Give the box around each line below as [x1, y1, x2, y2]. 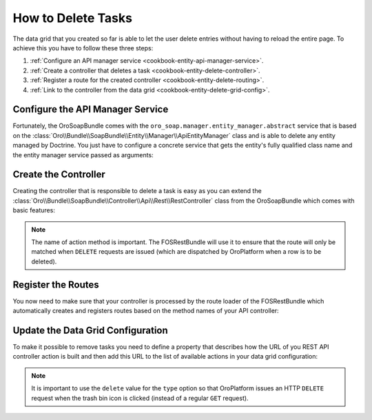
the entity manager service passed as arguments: [12, 150, 154, 159]
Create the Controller [12, 169, 106, 181]
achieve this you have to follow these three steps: [12, 43, 154, 52]
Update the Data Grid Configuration [12, 324, 168, 336]
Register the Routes [12, 279, 99, 290]
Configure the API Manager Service [12, 103, 169, 115]
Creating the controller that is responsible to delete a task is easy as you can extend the [12, 187, 262, 195]
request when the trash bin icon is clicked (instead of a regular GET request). [31, 394, 249, 402]
